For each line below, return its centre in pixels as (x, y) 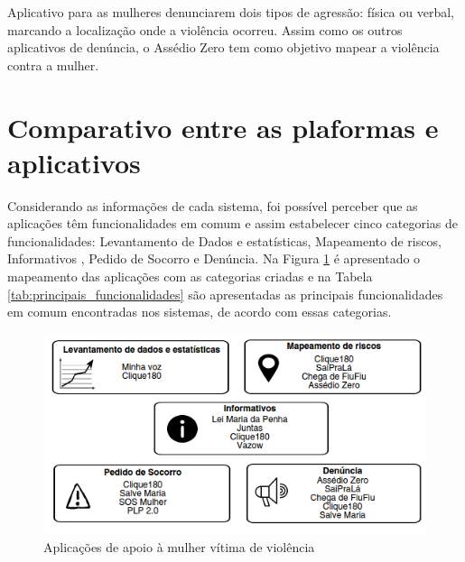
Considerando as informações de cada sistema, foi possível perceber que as (213, 205)
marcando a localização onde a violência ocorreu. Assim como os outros (205, 29)
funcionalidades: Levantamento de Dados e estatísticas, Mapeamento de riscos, (224, 240)
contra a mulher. (53, 64)
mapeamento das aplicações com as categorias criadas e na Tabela (190, 276)
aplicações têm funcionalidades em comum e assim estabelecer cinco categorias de (232, 223)
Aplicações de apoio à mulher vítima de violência (179, 546)
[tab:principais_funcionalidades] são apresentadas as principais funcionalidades (225, 294)
